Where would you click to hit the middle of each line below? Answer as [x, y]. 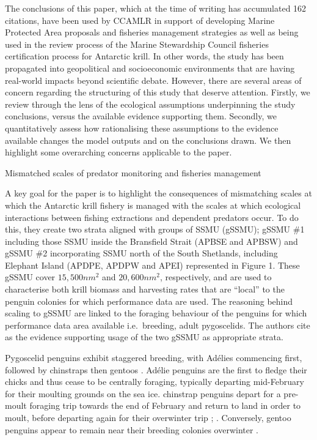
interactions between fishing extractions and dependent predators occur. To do [152, 217]
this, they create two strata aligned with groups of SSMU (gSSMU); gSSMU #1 [155, 229]
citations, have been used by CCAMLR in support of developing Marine [140, 20]
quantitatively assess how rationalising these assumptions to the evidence [142, 128]
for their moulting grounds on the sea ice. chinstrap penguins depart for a [143, 393]
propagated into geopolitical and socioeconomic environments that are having [150, 68]
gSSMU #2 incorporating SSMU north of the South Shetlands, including [141, 253]
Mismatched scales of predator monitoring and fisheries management [133, 172]
